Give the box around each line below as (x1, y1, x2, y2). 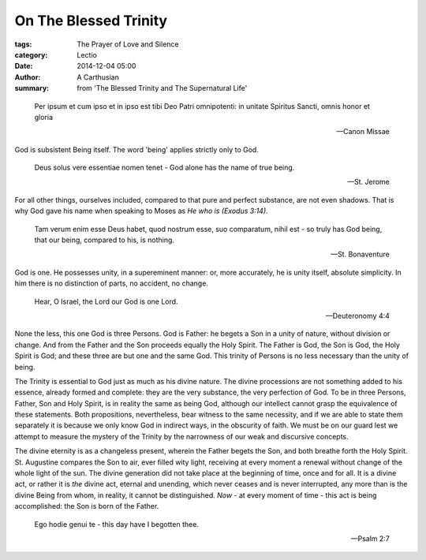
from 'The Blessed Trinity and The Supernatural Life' (77, 84, 248, 93)
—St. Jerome (347, 177, 390, 187)
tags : (14, 39, 32, 49)
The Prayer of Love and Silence (77, 39, 179, 49)
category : (14, 50, 48, 59)
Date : (14, 62, 33, 71)
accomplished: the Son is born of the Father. (14, 502, 159, 511)
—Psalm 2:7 (350, 534, 390, 543)
